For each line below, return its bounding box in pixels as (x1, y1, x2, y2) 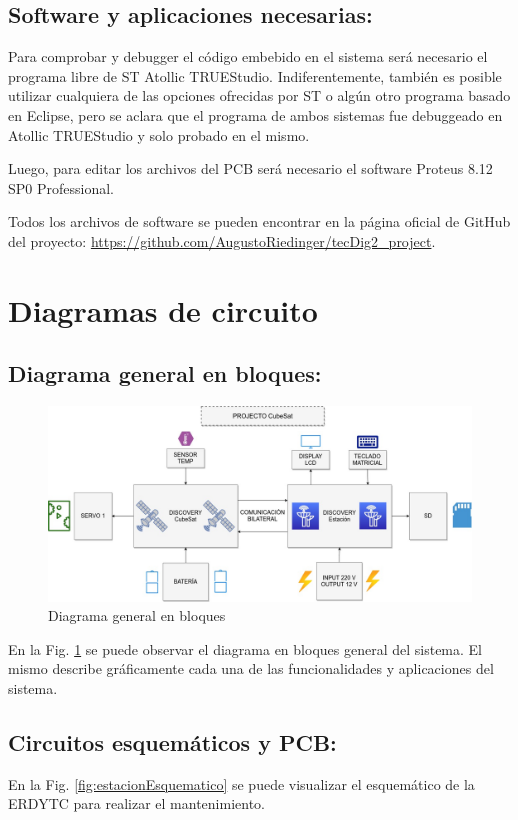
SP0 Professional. (8, 177, 114, 198)
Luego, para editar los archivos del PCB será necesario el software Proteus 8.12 (8, 158, 493, 179)
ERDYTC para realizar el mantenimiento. (8, 793, 265, 814)
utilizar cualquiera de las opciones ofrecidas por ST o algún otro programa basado (8, 85, 511, 106)
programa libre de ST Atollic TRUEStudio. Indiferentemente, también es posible (8, 65, 502, 86)
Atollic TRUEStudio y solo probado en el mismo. (8, 124, 310, 145)
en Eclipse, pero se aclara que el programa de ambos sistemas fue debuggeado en (8, 104, 503, 125)
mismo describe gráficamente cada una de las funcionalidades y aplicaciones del (8, 658, 494, 679)
